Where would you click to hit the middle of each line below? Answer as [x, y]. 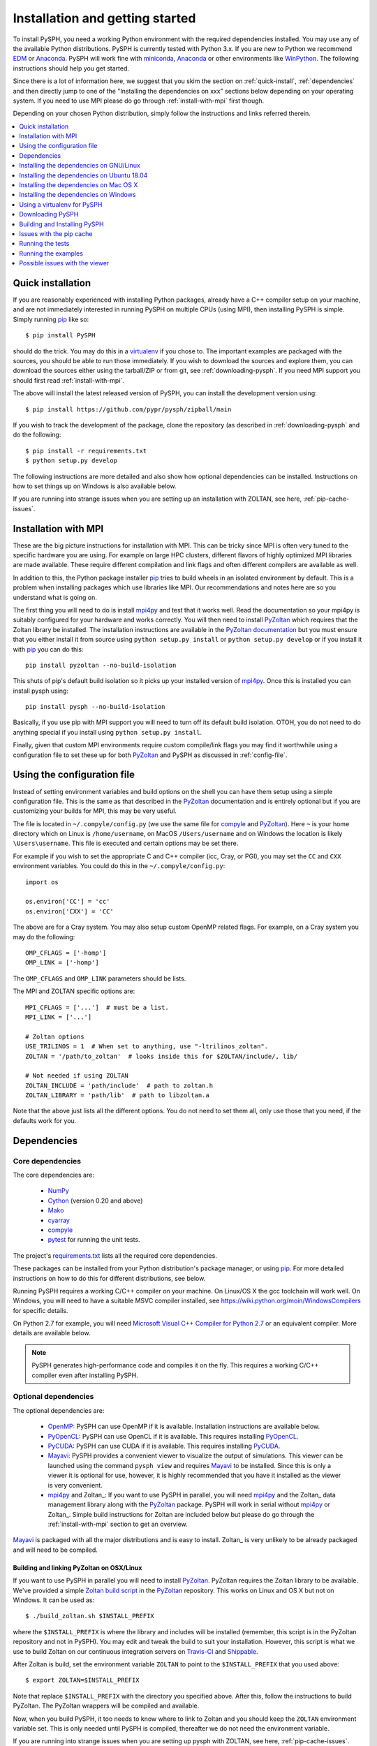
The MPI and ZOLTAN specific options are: [74, 991]
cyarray [59, 1220]
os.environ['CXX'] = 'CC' [70, 911]
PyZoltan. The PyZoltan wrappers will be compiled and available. [106, 1706]
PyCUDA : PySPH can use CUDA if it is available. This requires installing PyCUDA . [164, 1446]
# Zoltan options [55, 1036]
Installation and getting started [104, 18]
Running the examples [51, 253]
